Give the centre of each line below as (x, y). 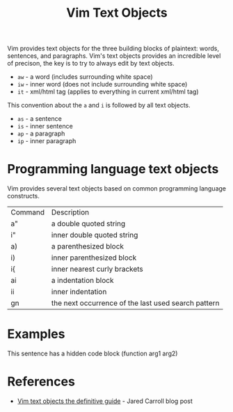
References (41, 382)
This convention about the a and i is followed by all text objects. (99, 105)
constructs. (24, 196)
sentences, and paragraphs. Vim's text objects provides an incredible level (114, 56)
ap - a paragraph (41, 133)
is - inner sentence (45, 126)
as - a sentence (40, 119)
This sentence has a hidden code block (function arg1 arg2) (93, 353)
